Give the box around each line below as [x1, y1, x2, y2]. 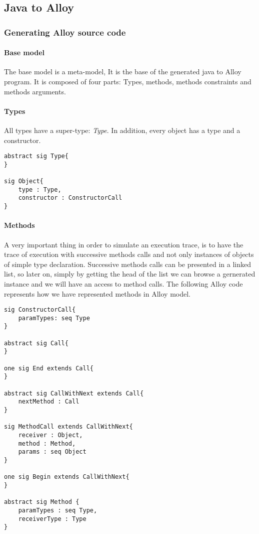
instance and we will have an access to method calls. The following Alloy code [4, 278, 243, 289]
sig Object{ [4, 178, 43, 185]
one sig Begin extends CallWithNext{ [4, 473, 129, 481]
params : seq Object [18, 448, 86, 456]
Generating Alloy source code [4, 26, 126, 38]
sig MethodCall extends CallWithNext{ [4, 423, 133, 431]
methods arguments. [4, 86, 66, 96]
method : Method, [18, 440, 76, 447]
